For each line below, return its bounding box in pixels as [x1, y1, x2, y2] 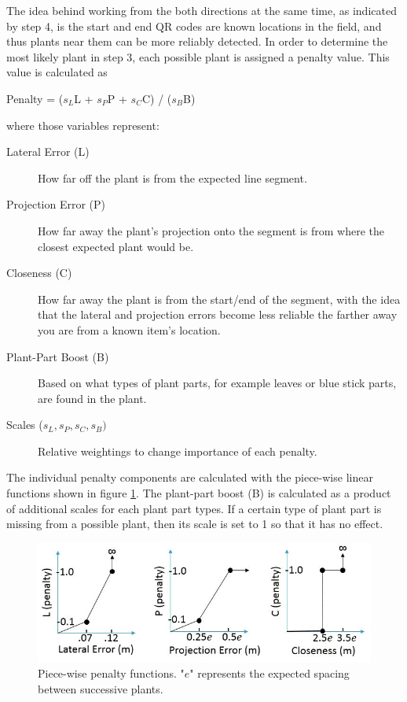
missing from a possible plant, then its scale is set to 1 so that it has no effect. [6, 515, 383, 532]
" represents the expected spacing [189, 665, 350, 682]
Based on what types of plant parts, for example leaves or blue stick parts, [38, 375, 397, 391]
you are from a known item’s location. [38, 321, 221, 338]
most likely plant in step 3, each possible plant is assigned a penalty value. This [6, 48, 390, 65]
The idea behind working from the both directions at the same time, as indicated [6, 2, 397, 18]
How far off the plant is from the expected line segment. [38, 169, 307, 186]
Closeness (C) [6, 264, 72, 281]
